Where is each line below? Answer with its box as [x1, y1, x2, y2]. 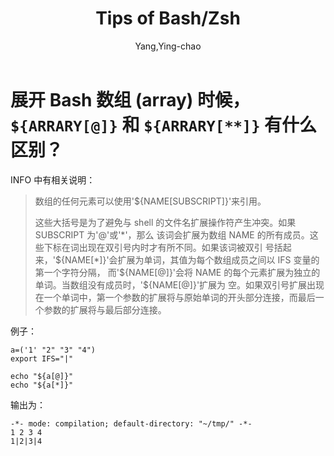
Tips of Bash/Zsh [95, 7, 241, 30]
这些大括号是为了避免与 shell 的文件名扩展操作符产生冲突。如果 [34, 216, 297, 228]
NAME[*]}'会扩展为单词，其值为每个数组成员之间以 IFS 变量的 [64, 253, 320, 266]
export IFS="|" [10, 353, 74, 364]
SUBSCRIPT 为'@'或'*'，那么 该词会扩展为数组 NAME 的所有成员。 [34, 228, 310, 241]
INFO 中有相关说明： [10, 173, 96, 186]
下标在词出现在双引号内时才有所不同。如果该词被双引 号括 [43, 241, 283, 253]
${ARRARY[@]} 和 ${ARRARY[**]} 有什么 [10, 113, 318, 136]
